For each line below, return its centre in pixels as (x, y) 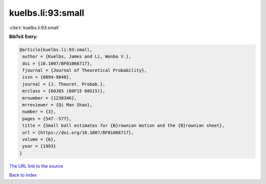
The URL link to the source (36, 166)
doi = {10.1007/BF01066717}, (57, 63)
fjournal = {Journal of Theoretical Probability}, (85, 71)
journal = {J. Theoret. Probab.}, (64, 84)
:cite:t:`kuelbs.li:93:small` (34, 28)
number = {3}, (39, 112)
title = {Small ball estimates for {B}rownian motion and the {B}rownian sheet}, (124, 126)
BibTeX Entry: (23, 37)
